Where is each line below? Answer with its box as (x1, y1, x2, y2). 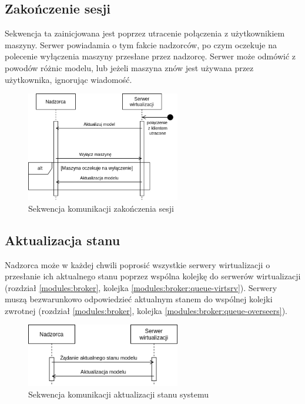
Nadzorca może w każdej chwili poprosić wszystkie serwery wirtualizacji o (5, 258, 270, 271)
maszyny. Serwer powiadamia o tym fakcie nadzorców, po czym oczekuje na (5, 38, 277, 51)
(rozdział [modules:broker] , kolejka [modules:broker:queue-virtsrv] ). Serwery (5, 281, 277, 293)
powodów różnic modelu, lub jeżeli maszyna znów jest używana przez (5, 61, 254, 74)
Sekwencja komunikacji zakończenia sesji (28, 202, 174, 214)
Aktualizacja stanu (5, 231, 120, 249)
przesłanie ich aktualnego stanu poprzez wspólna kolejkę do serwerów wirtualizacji (5, 270, 301, 282)
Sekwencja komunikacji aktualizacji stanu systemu (28, 388, 209, 400)
